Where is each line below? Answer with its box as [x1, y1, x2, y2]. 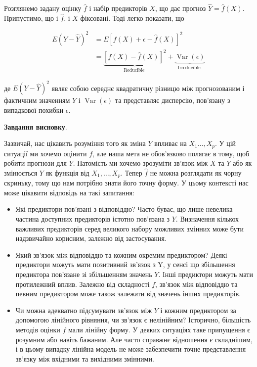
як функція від [45, 167, 89, 178]
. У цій [215, 138, 236, 148]
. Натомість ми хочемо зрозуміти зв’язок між [73, 158, 208, 168]
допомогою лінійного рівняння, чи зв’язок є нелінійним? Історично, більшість [15, 315, 251, 325]
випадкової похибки [4, 105, 64, 115]
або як [233, 158, 252, 168]
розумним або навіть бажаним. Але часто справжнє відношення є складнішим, [15, 334, 253, 344]
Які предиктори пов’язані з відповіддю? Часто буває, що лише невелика [15, 204, 233, 214]
